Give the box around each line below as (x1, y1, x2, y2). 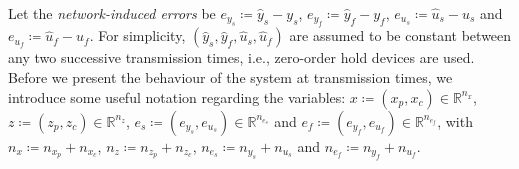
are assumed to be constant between (289, 25, 512, 46)
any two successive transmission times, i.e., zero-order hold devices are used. (8, 47, 475, 68)
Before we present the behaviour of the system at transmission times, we (8, 67, 453, 87)
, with (437, 110, 473, 131)
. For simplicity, (89, 25, 186, 46)
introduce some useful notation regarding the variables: (8, 86, 346, 107)
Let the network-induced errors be (8, 3, 216, 23)
